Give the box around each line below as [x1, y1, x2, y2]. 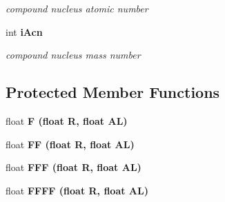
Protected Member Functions [6, 81, 220, 103]
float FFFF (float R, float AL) [6, 183, 148, 197]
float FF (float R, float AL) [6, 137, 135, 151]
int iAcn [6, 24, 43, 39]
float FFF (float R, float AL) [6, 160, 141, 174]
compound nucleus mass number [6, 48, 141, 62]
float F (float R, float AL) [6, 113, 128, 128]
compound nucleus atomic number [6, 1, 148, 15]
